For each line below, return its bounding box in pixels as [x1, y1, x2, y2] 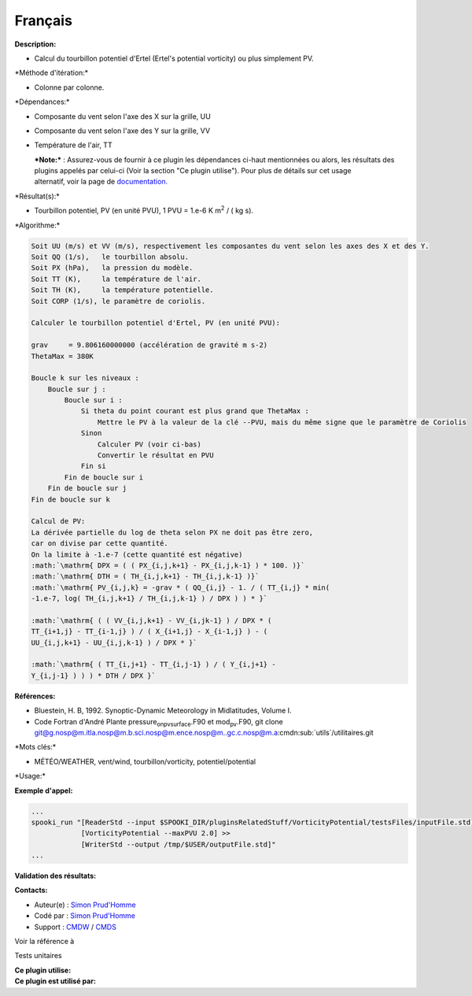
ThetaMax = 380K [31, 351, 94, 361]
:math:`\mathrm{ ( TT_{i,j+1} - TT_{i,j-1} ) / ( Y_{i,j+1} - [31, 660, 276, 669]
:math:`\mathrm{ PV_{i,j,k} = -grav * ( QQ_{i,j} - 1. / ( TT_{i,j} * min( [31, 583, 330, 592]
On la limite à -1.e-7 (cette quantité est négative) [31, 550, 243, 559]
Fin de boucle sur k [31, 494, 110, 504]
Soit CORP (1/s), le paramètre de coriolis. [31, 296, 206, 305]
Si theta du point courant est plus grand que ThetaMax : [80, 406, 310, 416]
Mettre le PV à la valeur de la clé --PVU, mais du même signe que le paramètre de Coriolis [97, 417, 467, 427]
